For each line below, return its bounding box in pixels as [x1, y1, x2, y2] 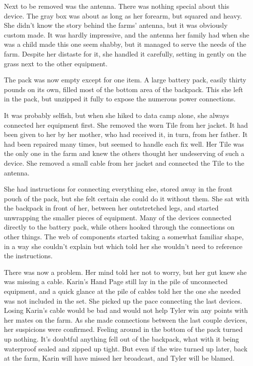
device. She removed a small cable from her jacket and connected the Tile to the [4, 157, 245, 168]
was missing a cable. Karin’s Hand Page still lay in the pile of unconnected [4, 276, 228, 287]
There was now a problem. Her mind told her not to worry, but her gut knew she [4, 267, 247, 277]
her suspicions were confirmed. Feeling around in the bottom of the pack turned [4, 324, 243, 334]
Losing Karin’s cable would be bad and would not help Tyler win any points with [4, 305, 248, 315]
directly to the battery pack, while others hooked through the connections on [4, 222, 235, 232]
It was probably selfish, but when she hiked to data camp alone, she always [4, 110, 229, 120]
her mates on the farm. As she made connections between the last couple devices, [4, 314, 248, 325]
